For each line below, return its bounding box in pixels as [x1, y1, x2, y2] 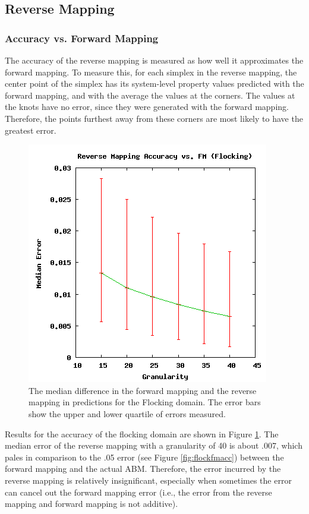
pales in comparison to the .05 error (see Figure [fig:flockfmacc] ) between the [5, 450, 284, 463]
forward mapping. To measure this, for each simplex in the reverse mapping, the [5, 65, 297, 78]
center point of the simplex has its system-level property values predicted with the [5, 77, 304, 90]
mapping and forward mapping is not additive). [5, 497, 178, 510]
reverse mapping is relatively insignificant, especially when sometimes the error [5, 474, 292, 486]
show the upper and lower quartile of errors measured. [29, 407, 226, 420]
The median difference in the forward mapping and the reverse [29, 384, 257, 396]
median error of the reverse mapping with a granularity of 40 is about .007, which [5, 439, 302, 452]
